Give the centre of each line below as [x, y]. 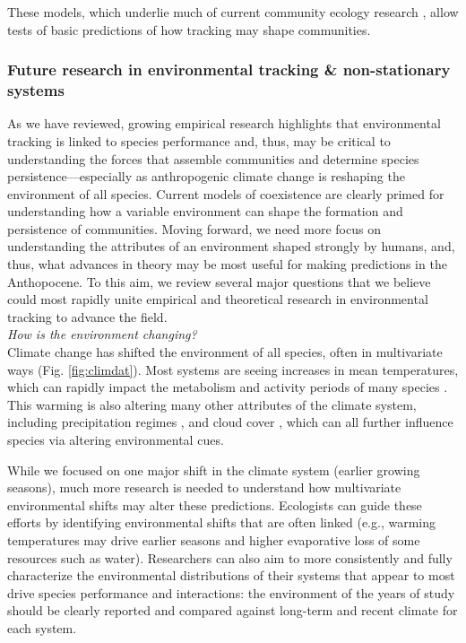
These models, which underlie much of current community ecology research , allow [233, 12]
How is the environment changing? [102, 334]
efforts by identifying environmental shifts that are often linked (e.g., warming [221, 522]
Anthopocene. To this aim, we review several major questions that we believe [219, 281]
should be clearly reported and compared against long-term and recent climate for [233, 610]
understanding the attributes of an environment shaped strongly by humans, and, [231, 246]
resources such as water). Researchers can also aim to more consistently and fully [230, 557]
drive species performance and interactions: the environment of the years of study [231, 592]
